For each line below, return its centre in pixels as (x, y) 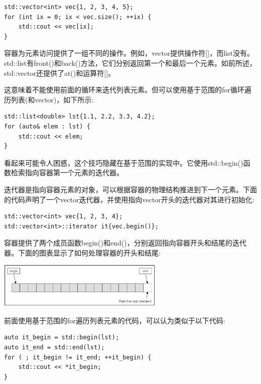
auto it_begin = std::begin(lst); (62, 338)
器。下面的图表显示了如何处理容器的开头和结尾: (82, 252)
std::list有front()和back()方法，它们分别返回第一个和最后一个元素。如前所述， (130, 62)
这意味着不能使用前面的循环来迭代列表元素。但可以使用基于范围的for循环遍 (128, 90)
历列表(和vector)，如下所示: (49, 99)
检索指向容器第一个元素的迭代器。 (67, 172)
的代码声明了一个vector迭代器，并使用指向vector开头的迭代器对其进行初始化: (129, 199)
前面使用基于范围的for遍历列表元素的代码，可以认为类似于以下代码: (115, 320)
